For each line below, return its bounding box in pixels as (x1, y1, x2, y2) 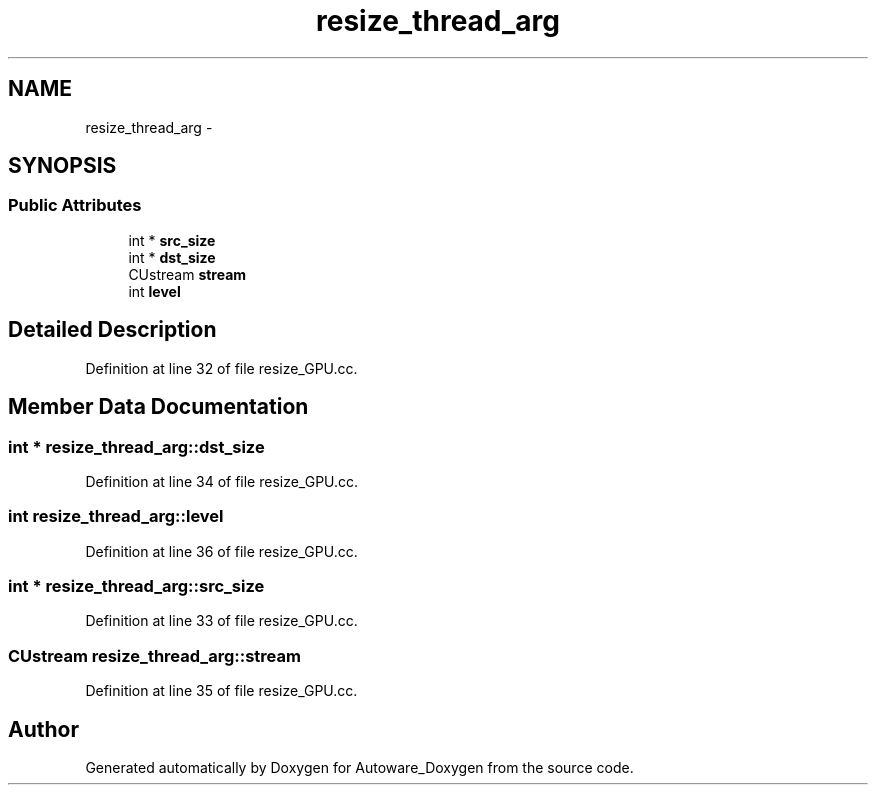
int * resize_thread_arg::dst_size (8, 436, 265, 457)
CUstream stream (128, 265, 247, 283)
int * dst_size (128, 248, 216, 266)
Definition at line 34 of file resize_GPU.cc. (85, 472, 359, 490)
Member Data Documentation (8, 394, 309, 420)
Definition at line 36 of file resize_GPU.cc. (85, 542, 358, 560)
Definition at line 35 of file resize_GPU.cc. (85, 682, 358, 700)
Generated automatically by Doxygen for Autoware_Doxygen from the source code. (85, 758, 634, 776)
